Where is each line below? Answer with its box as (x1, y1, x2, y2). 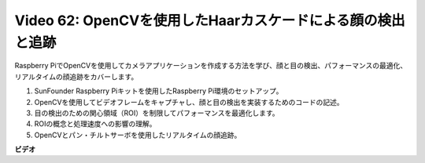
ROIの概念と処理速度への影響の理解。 (34, 119, 157, 129)
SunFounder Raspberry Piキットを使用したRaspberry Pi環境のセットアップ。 (34, 86, 283, 96)
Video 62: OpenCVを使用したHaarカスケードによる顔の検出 (14, 12, 405, 29)
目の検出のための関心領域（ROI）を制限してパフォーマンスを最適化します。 (34, 108, 279, 118)
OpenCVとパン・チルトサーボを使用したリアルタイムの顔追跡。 (34, 130, 242, 139)
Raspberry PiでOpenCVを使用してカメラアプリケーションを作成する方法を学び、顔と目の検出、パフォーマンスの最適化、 (14, 61, 408, 71)
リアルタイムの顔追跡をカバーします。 (14, 71, 139, 81)
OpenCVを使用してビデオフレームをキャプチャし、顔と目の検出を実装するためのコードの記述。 (34, 97, 344, 107)
